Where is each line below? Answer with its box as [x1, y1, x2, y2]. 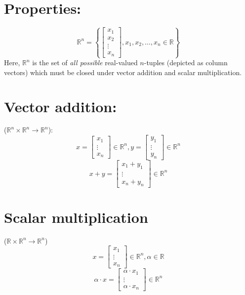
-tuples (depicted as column [144, 57, 228, 68]
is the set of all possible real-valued [32, 57, 138, 68]
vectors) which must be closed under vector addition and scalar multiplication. [4, 67, 242, 77]
